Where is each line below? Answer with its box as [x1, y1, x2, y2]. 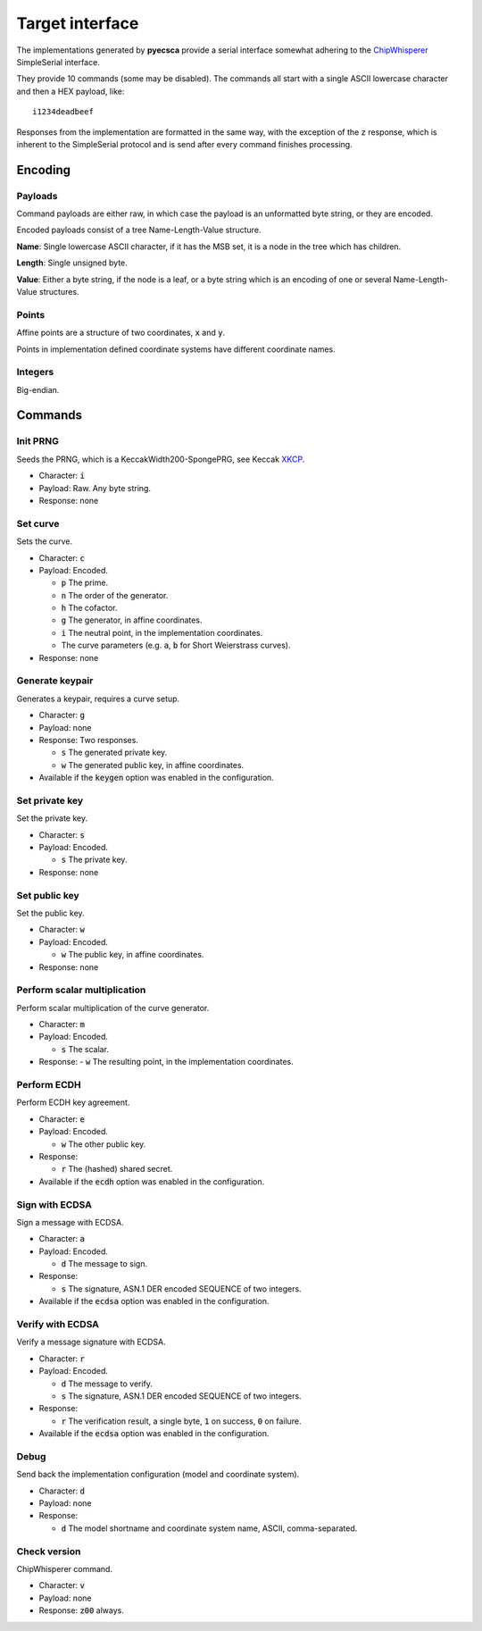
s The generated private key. [61, 747, 168, 758]
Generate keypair [16, 674, 94, 687]
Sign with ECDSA [16, 1198, 93, 1210]
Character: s [38, 829, 85, 840]
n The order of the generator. [61, 590, 169, 600]
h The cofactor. [61, 603, 118, 614]
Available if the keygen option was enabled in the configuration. [38, 773, 274, 783]
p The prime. [61, 577, 109, 589]
